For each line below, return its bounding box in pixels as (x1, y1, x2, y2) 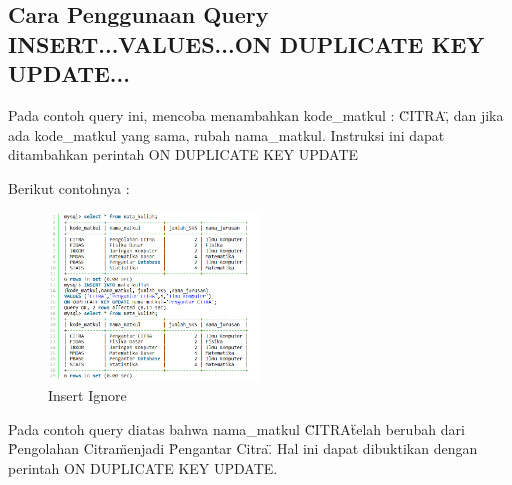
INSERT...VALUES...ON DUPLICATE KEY (8, 28, 485, 59)
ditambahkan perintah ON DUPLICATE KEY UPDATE (8, 144, 359, 165)
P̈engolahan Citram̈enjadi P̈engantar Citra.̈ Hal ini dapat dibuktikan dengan (8, 438, 478, 459)
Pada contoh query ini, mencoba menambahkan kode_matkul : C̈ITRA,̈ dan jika (8, 104, 504, 125)
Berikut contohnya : (8, 177, 130, 198)
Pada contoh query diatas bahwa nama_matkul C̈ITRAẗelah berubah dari (8, 418, 465, 439)
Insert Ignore (48, 385, 127, 406)
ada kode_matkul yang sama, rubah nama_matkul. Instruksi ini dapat (8, 124, 445, 145)
